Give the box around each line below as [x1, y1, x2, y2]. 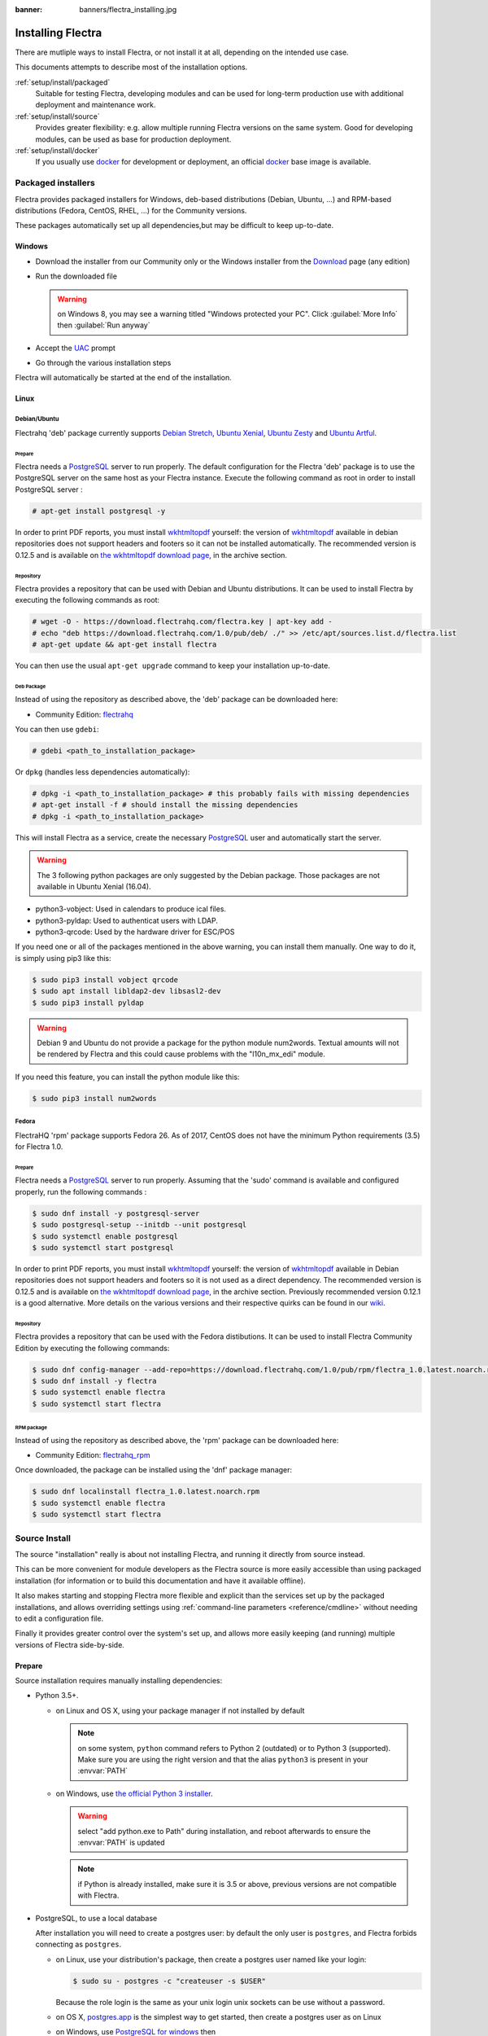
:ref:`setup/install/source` [15, 111, 101, 121]
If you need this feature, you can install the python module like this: [15, 1072, 240, 1082]
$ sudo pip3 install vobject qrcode [32, 975, 179, 985]
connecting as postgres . [35, 1939, 122, 1950]
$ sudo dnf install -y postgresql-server [32, 1209, 200, 1218]
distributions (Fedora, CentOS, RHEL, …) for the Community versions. [15, 205, 247, 215]
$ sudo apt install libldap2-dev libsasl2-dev [32, 986, 221, 996]
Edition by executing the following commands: [15, 1343, 170, 1353]
